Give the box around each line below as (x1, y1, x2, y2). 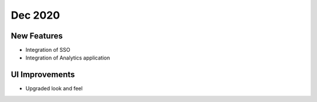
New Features (11, 31, 63, 41)
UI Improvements (11, 70, 75, 80)
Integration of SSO (25, 47, 70, 54)
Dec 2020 (11, 9, 60, 22)
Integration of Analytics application (25, 54, 110, 61)
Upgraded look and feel (25, 85, 83, 92)
